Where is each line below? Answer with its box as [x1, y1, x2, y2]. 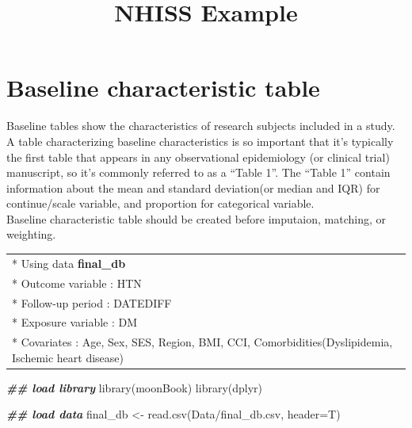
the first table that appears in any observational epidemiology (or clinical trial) [6, 148, 390, 165]
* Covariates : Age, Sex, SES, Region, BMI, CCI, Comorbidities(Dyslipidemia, [12, 334, 393, 350]
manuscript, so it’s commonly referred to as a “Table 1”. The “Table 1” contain [6, 164, 391, 181]
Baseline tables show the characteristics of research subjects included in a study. [6, 117, 395, 134]
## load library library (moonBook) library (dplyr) [6, 379, 263, 396]
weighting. [6, 226, 56, 243]
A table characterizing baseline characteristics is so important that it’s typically [6, 132, 394, 149]
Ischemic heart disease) [12, 349, 124, 365]
